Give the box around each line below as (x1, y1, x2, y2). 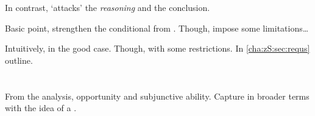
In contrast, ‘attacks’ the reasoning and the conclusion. (5, 1, 210, 13)
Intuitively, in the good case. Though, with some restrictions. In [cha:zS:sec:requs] (5, 42, 310, 55)
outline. (5, 53, 33, 66)
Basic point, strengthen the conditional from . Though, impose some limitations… (5, 21, 309, 34)
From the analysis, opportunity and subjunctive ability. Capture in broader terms (5, 89, 310, 102)
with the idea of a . (5, 101, 77, 114)
